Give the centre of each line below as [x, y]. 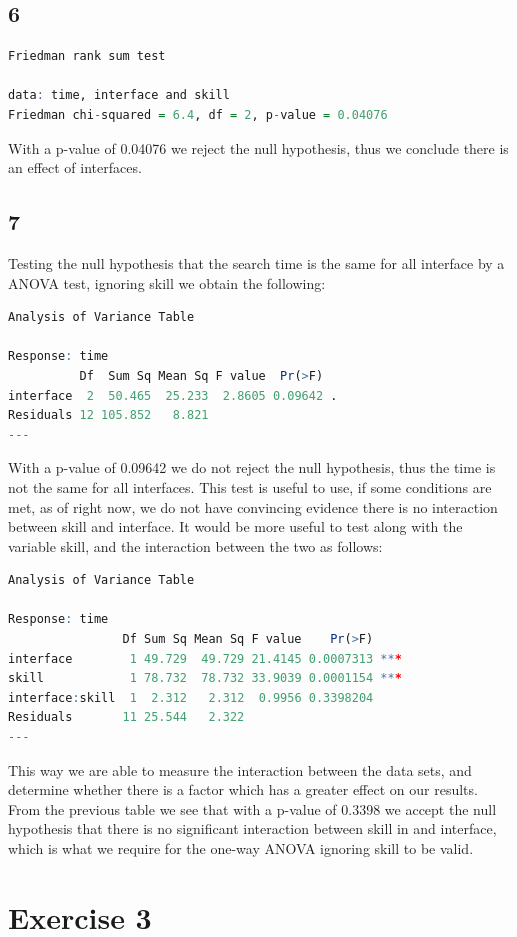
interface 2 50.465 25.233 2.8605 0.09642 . [173, 395]
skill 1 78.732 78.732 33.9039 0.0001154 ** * [205, 678]
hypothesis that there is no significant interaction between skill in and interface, [252, 828]
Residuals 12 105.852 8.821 [108, 415]
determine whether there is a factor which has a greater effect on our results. [243, 789]
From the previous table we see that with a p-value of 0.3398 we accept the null [252, 808]
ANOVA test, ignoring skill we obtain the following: [167, 282]
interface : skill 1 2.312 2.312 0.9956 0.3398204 [191, 697]
